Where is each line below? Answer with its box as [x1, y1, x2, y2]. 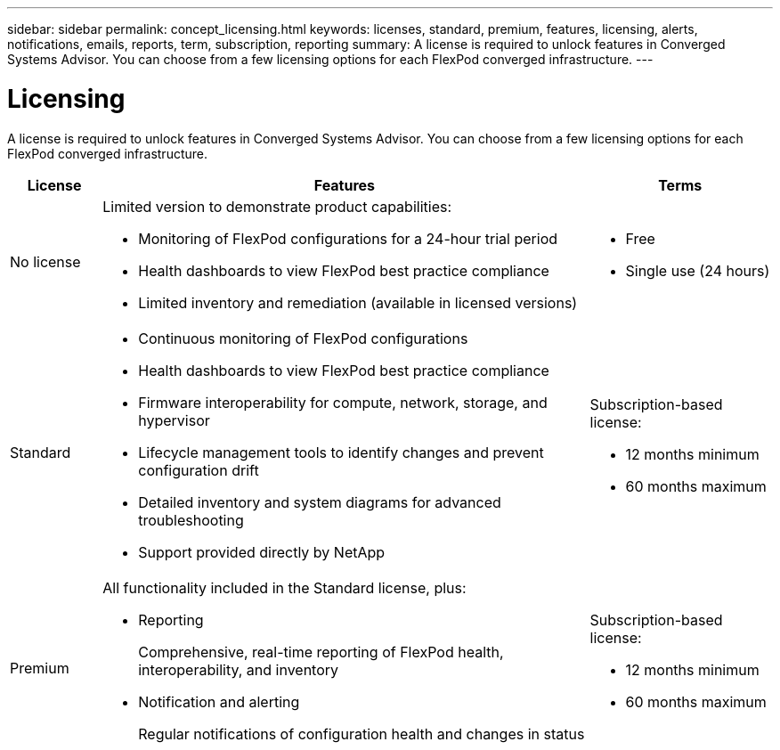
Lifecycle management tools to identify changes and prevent [138, 443, 544, 461]
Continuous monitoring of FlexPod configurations [138, 329, 468, 347]
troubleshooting [138, 510, 244, 529]
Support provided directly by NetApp [138, 542, 386, 561]
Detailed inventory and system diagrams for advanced [138, 493, 501, 511]
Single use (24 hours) [625, 261, 770, 280]
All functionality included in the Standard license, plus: [102, 578, 467, 597]
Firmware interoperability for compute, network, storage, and [138, 393, 548, 412]
